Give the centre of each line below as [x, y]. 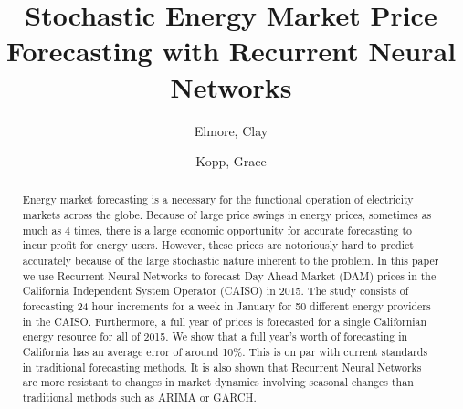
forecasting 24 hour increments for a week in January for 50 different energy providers [226, 306]
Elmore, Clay [231, 130]
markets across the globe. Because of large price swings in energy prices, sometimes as [227, 215]
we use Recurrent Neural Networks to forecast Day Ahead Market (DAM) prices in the [229, 275]
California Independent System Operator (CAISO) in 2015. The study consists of [216, 291]
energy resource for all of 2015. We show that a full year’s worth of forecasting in [215, 336]
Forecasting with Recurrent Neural [231, 51]
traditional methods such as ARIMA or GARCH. [139, 398]
